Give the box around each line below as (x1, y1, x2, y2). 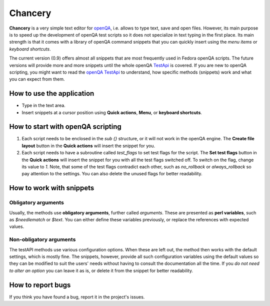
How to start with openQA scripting (9, 123, 122, 131)
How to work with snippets (9, 184, 94, 192)
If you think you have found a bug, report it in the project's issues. (9, 293, 145, 300)
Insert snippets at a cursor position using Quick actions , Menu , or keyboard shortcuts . (21, 109, 202, 115)
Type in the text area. (21, 103, 66, 109)
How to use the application (9, 89, 94, 98)
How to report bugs (9, 280, 71, 289)
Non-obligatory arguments (9, 236, 76, 243)
